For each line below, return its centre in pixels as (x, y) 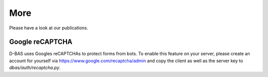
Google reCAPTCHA (41, 42)
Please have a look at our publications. (49, 28)
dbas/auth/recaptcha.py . (35, 68)
